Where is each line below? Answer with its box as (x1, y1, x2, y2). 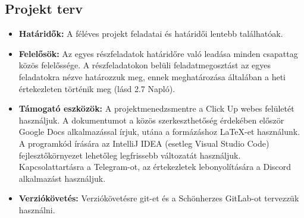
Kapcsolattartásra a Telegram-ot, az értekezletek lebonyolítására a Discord (18, 160, 292, 173)
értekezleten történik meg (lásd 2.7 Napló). (18, 82, 175, 94)
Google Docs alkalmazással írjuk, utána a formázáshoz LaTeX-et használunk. (18, 125, 300, 138)
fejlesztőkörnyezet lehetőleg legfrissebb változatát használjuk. (18, 149, 241, 161)
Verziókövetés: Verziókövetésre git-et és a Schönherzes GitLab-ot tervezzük (18, 192, 299, 204)
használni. (18, 203, 55, 216)
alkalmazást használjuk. (18, 172, 106, 184)
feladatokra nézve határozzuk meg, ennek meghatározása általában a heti (18, 70, 286, 83)
